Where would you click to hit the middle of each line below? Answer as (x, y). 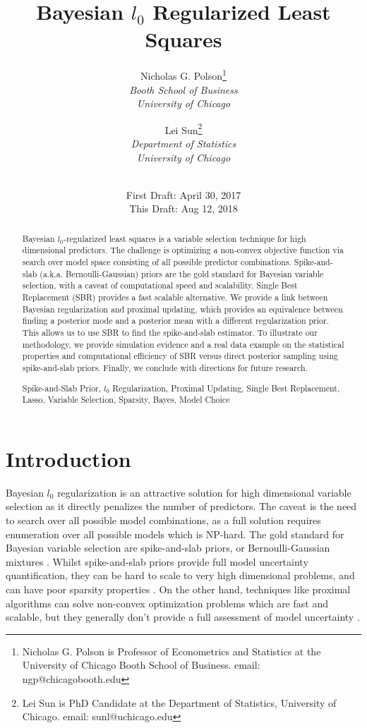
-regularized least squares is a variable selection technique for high (185, 238)
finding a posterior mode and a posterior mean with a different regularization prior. (175, 321)
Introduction (68, 458)
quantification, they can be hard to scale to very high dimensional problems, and (180, 575)
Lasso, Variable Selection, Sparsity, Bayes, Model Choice (126, 400)
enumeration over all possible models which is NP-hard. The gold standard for (175, 534)
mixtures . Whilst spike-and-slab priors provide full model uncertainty (157, 561)
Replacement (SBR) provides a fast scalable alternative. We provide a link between (175, 297)
